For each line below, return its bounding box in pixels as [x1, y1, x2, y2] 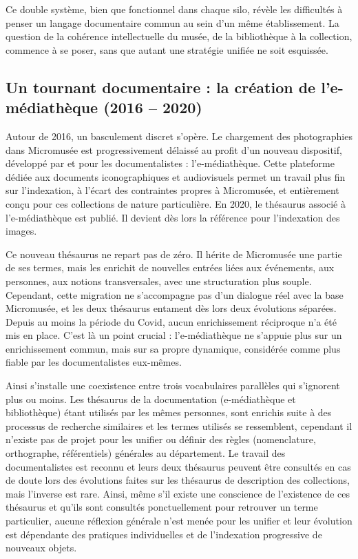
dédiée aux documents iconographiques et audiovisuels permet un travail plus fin [6, 169, 346, 184]
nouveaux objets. [6, 540, 77, 555]
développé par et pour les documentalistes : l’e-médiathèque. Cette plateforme [6, 156, 335, 170]
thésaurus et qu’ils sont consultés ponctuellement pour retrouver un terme [6, 500, 318, 514]
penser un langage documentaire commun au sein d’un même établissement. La [6, 15, 339, 30]
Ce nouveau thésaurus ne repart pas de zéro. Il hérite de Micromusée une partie [6, 246, 342, 261]
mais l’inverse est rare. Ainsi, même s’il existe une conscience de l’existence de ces [6, 486, 350, 500]
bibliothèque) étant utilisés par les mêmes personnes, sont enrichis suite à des [6, 405, 332, 420]
